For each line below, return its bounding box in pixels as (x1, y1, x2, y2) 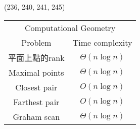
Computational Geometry (25, 21, 116, 34)
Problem (21, 36, 52, 48)
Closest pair (15, 81, 58, 93)
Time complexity (72, 36, 132, 48)
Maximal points (9, 66, 64, 78)
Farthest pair (13, 95, 60, 108)
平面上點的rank (8, 51, 65, 63)
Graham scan (13, 110, 60, 122)
